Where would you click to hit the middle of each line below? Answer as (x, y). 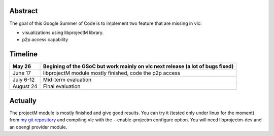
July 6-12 (24, 80)
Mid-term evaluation (67, 80)
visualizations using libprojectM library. (63, 32)
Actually (23, 101)
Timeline (24, 54)
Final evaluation (62, 86)
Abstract (24, 11)
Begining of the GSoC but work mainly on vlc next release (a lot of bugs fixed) (139, 66)
